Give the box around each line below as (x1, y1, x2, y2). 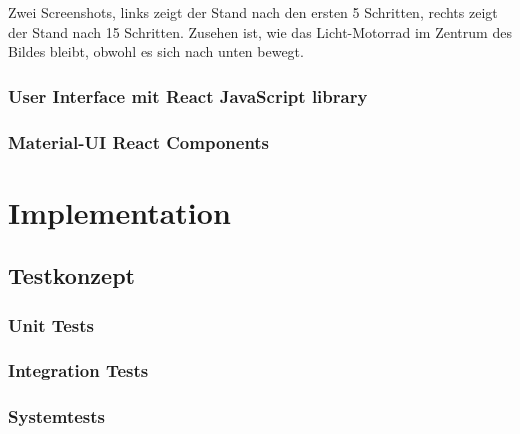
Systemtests (8, 404, 105, 429)
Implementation (8, 191, 231, 232)
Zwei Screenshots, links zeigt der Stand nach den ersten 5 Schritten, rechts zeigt (8, 2, 498, 22)
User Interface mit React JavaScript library (8, 83, 368, 108)
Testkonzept (8, 260, 135, 291)
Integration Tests (8, 358, 149, 383)
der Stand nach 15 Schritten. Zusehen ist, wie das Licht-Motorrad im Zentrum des (8, 21, 512, 42)
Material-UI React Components (8, 129, 270, 154)
